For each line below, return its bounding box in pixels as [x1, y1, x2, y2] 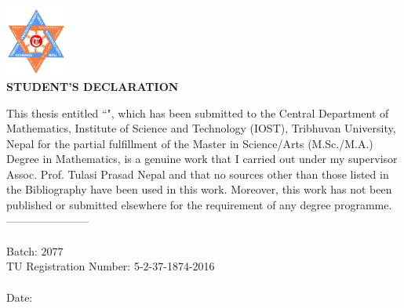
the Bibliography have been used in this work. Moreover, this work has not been [6, 181, 392, 197]
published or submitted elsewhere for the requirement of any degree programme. [6, 197, 392, 213]
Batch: [6, 242, 38, 259]
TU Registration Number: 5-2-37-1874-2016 [6, 258, 215, 274]
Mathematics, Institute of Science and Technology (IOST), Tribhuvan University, [6, 120, 396, 136]
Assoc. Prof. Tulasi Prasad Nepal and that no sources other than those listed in [6, 165, 389, 182]
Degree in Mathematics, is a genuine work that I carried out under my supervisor [6, 150, 398, 167]
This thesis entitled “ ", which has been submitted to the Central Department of [6, 104, 389, 121]
